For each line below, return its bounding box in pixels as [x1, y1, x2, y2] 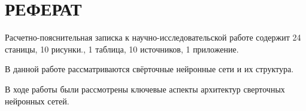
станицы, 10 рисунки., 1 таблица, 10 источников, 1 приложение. [5, 42, 239, 55]
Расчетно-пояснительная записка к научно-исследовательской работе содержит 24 [5, 31, 301, 44]
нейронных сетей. [5, 94, 69, 107]
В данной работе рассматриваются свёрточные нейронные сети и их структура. [5, 63, 294, 75]
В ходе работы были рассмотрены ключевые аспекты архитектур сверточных [5, 82, 285, 95]
